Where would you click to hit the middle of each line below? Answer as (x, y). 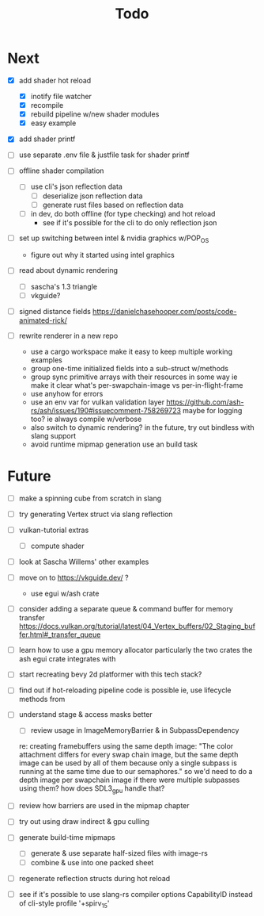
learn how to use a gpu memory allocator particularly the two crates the (136, 650)
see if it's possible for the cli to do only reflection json (130, 222)
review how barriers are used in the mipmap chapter (104, 806)
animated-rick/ (43, 320)
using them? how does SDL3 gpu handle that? (92, 790)
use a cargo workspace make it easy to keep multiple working (131, 351)
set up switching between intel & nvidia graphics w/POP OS (114, 239)
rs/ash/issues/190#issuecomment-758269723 (106, 410)
